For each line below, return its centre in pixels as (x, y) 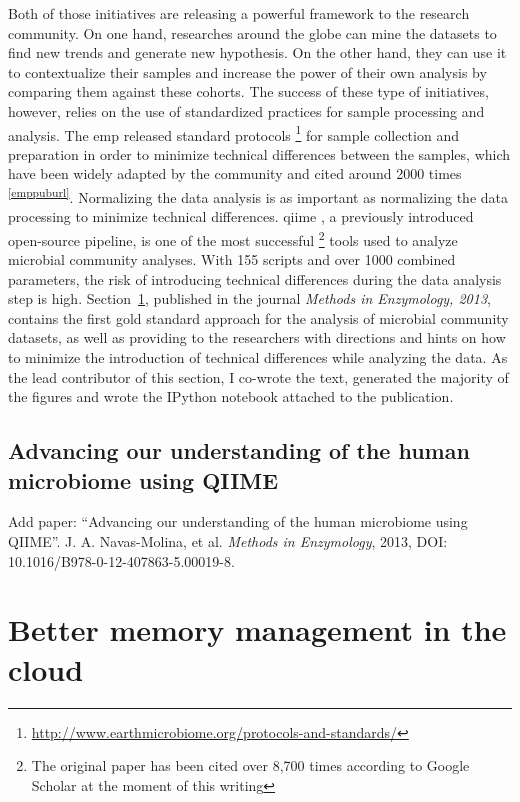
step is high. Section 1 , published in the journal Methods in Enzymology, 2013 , (249, 298)
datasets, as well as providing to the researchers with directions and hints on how (257, 337)
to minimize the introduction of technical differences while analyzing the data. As (258, 357)
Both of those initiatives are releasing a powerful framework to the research (239, 13)
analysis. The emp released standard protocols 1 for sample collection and (233, 133)
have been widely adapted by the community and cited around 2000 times (235, 173)
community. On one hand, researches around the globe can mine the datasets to (252, 32)
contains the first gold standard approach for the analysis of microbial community (258, 317)
